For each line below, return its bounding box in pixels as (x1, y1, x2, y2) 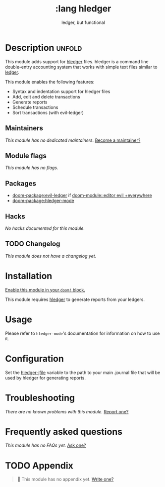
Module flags (5, 151, 47, 160)
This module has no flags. (5, 165, 58, 171)
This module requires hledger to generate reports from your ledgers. (5, 296, 145, 302)
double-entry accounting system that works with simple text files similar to (5, 64, 158, 70)
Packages (5, 179, 36, 188)
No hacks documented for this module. (5, 225, 85, 231)
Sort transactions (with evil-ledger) (12, 109, 84, 115)
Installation (5, 270, 53, 282)
